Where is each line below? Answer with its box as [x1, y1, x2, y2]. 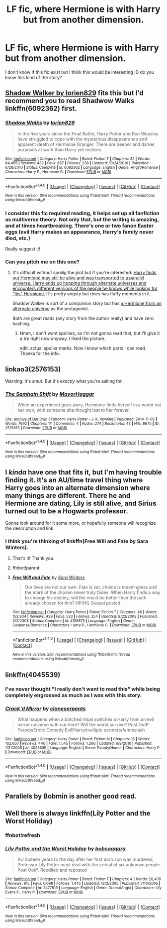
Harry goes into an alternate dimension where [5, 483, 150, 492]
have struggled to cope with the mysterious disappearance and [17, 136, 148, 142]
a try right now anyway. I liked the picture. [19, 336, 106, 342]
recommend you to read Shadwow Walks [5, 97, 135, 105]
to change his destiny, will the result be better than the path [24, 595, 147, 601]
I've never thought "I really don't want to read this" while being [5, 686, 161, 693]
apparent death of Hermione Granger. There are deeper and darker [17, 141, 155, 147]
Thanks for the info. [19, 350, 61, 356]
